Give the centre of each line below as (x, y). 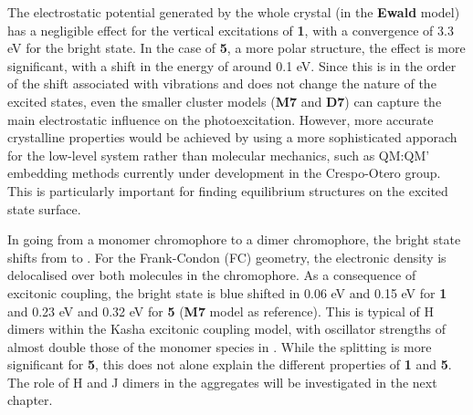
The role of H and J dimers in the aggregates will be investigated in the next (222, 382)
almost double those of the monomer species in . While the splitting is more (220, 346)
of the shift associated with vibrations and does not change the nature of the (222, 83)
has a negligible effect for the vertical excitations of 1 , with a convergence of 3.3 (231, 30)
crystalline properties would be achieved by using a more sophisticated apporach (232, 137)
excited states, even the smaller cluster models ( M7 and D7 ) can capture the (225, 101)
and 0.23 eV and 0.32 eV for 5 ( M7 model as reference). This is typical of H (221, 311)
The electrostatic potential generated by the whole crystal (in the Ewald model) (234, 12)
